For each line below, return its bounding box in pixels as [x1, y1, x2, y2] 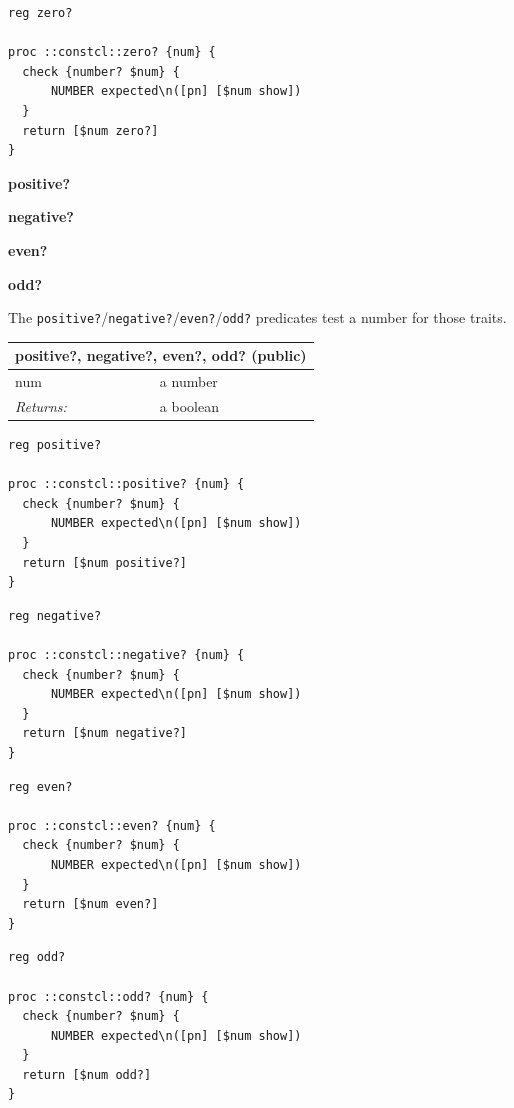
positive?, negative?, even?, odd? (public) [15, 345, 307, 366]
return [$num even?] [22, 897, 159, 912]
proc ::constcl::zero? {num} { [8, 45, 216, 60]
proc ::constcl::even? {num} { [8, 818, 216, 833]
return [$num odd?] [22, 1067, 152, 1082]
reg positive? [8, 438, 102, 453]
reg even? [8, 779, 73, 794]
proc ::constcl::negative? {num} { [8, 648, 245, 662]
